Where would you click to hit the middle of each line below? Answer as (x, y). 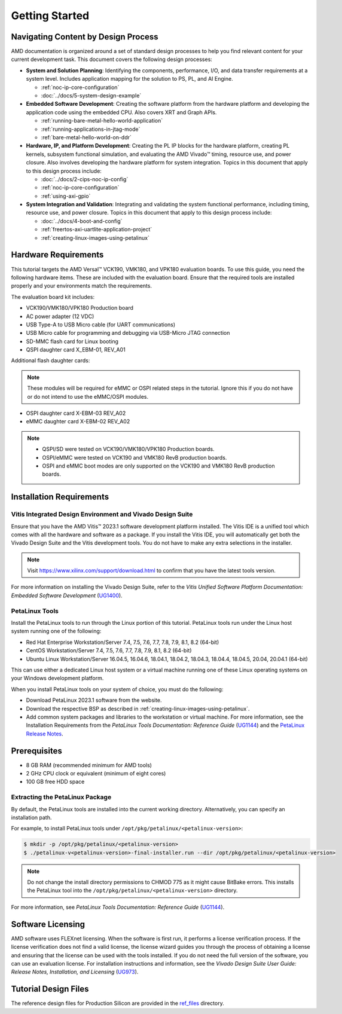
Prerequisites (36, 751)
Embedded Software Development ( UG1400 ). (67, 595)
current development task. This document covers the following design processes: (112, 59)
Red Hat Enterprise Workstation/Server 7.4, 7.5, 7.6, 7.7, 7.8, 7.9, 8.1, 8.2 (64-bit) (123, 642)
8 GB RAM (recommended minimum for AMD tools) (89, 765)
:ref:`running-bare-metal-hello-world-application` (102, 121)
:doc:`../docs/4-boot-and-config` (82, 221)
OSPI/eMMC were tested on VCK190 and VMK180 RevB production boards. (135, 457)
